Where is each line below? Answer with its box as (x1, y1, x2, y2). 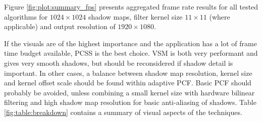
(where (209, 11, 230, 22)
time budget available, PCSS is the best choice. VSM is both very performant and (4, 48, 258, 58)
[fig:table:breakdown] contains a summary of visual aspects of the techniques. (4, 106, 242, 117)
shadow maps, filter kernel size (88, 11, 183, 22)
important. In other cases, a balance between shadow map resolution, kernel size (4, 67, 252, 78)
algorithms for (4, 11, 48, 22)
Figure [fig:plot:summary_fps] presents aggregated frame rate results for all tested (4, 2, 258, 12)
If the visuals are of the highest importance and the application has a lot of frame (4, 38, 257, 48)
